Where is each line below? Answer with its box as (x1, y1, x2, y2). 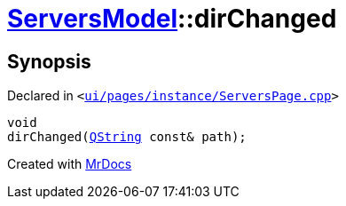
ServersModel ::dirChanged (7, 4, 337, 34)
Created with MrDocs (7, 156, 132, 172)
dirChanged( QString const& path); (7, 130, 247, 145)
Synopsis (7, 50, 91, 73)
